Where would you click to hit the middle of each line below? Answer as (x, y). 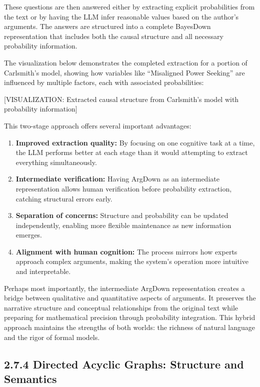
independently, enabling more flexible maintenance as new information (123, 225)
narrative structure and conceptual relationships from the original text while (121, 307)
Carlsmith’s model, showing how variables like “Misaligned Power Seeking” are (124, 72)
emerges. (29, 235)
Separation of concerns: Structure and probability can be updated (122, 215)
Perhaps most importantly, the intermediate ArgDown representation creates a (124, 288)
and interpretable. (43, 271)
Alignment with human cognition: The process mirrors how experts (126, 251)
